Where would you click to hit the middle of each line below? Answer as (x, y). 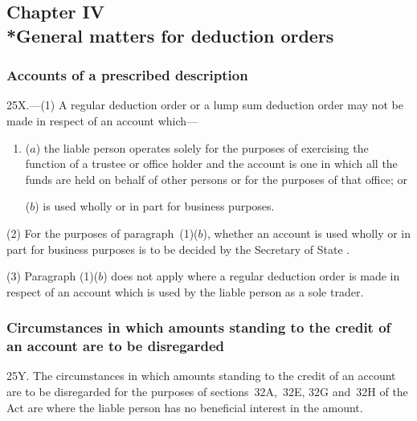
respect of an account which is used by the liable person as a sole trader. (185, 291)
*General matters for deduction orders (170, 35)
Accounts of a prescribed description (127, 75)
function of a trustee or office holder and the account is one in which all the (211, 163)
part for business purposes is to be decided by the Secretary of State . (178, 249)
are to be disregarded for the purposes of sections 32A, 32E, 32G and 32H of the (207, 392)
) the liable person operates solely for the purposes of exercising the (202, 147)
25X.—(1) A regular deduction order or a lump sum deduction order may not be (205, 105)
